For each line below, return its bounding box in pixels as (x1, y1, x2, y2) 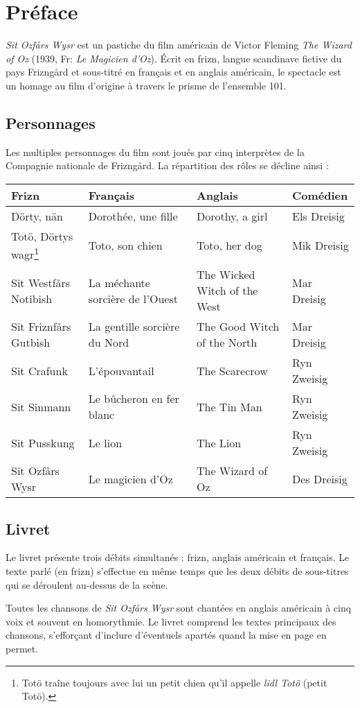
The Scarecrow (196, 362, 268, 379)
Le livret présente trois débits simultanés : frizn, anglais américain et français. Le (6, 550, 350, 564)
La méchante (88, 274, 150, 291)
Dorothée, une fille (88, 207, 178, 224)
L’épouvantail (88, 362, 154, 379)
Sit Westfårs (11, 274, 71, 291)
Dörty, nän (11, 207, 63, 224)
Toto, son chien (88, 237, 163, 254)
